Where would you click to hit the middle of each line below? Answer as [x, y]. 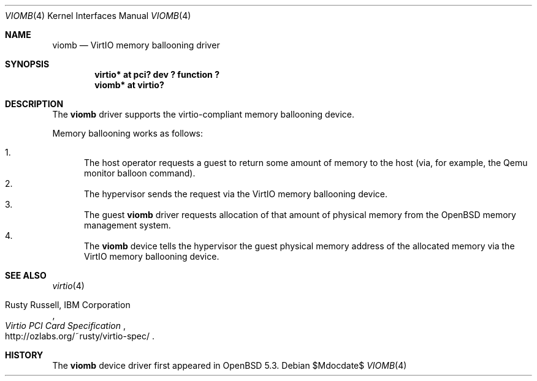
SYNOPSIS [27, 64]
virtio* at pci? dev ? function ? [157, 74]
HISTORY [24, 355]
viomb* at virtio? [129, 85]
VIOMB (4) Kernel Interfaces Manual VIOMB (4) [98, 16]
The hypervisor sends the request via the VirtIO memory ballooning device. [236, 194]
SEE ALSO [26, 275]
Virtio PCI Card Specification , [65, 326]
